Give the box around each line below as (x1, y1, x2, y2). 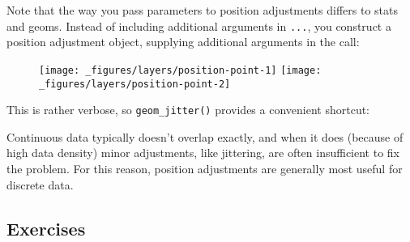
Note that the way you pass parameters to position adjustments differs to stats (6, 2, 398, 18)
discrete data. (6, 176, 74, 193)
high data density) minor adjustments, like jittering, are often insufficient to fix (6, 144, 400, 161)
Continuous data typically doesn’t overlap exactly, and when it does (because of (6, 128, 404, 145)
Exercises (6, 215, 86, 240)
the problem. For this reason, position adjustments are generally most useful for (6, 160, 403, 176)
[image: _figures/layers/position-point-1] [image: (39, 64, 322, 76)
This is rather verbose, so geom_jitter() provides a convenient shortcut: (6, 101, 370, 118)
